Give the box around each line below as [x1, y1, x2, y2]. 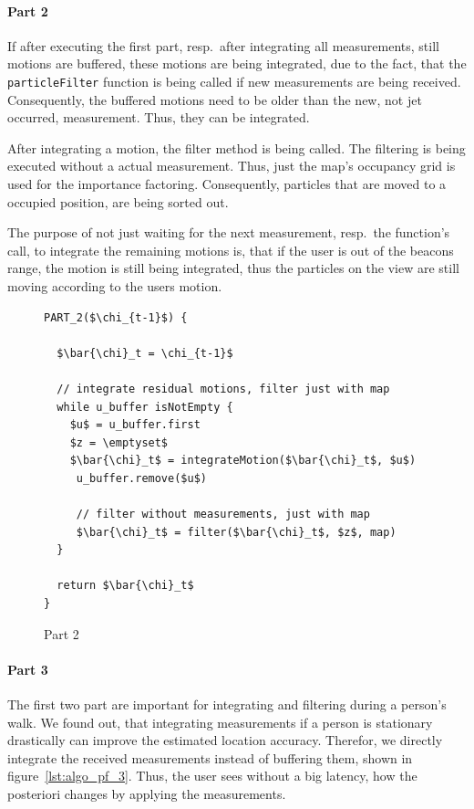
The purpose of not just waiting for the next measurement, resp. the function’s [7, 223, 450, 242]
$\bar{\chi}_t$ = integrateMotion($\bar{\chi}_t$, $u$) [69, 454, 417, 468]
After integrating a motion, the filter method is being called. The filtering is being [7, 138, 466, 157]
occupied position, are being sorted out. [7, 192, 229, 211]
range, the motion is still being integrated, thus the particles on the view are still [7, 258, 459, 278]
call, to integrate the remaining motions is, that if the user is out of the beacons [7, 240, 454, 259]
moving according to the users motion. [7, 276, 222, 295]
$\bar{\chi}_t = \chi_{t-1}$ [57, 346, 233, 360]
